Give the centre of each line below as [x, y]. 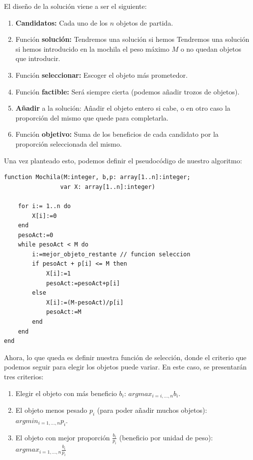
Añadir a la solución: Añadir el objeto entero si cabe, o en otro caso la [123, 108]
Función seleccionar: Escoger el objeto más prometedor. [101, 75]
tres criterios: [24, 376]
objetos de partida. [145, 22]
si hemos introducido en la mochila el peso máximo [92, 48]
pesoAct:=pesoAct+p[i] [83, 283]
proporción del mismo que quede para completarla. [92, 117]
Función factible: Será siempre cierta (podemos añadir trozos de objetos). [127, 91]
